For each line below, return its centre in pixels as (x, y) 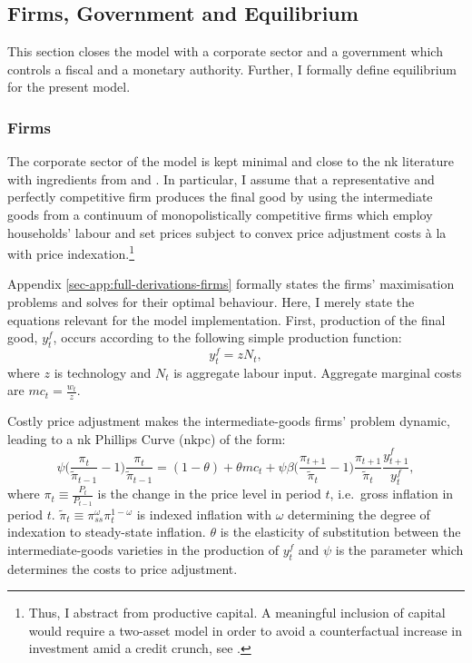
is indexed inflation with (204, 514)
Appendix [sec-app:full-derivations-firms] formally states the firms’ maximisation (231, 284)
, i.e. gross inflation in (392, 494)
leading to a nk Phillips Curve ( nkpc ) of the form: (147, 438)
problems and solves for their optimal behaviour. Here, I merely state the (211, 302)
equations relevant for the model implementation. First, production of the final (226, 319)
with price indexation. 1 (71, 252)
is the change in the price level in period (209, 494)
